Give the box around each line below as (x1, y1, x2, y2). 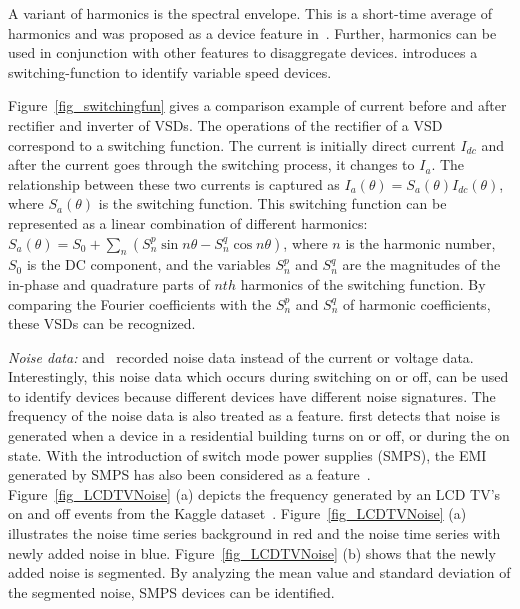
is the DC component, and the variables (26, 254, 271, 275)
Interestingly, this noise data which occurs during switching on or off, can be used (8, 366, 509, 387)
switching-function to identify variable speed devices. (8, 61, 332, 82)
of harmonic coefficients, (343, 293, 491, 314)
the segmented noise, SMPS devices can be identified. (8, 581, 335, 602)
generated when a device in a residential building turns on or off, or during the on (8, 425, 510, 446)
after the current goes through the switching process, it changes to (8, 154, 415, 175)
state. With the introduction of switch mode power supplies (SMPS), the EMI (8, 444, 487, 465)
